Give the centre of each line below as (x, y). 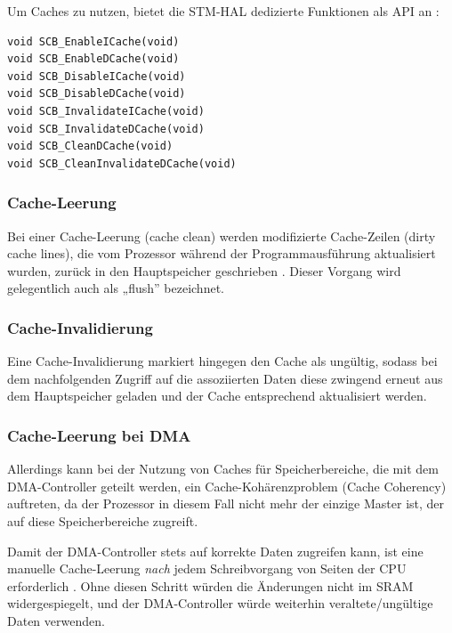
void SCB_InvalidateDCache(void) (106, 129)
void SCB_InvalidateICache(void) (106, 111)
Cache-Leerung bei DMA (99, 435)
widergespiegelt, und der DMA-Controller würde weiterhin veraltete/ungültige (220, 603)
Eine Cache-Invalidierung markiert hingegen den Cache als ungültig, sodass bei (222, 361)
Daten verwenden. (56, 620)
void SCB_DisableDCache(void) (97, 94)
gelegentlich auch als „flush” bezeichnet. (116, 288)
